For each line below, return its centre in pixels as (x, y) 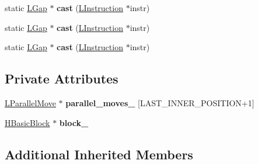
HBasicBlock (27, 122)
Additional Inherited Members (99, 154)
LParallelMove (30, 102)
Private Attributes (62, 78)
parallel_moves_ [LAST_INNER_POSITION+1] (160, 102)
